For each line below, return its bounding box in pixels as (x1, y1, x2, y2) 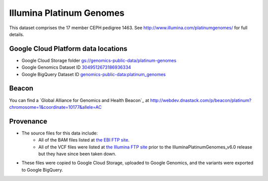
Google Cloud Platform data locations (9, 45, 128, 53)
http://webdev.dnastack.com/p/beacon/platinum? (150, 97, 252, 103)
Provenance (9, 117, 48, 126)
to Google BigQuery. (21, 167, 64, 173)
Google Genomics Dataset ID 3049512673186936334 (21, 64, 132, 70)
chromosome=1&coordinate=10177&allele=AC (9, 104, 102, 110)
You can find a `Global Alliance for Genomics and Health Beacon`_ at (9, 97, 149, 103)
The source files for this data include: (21, 130, 98, 136)
